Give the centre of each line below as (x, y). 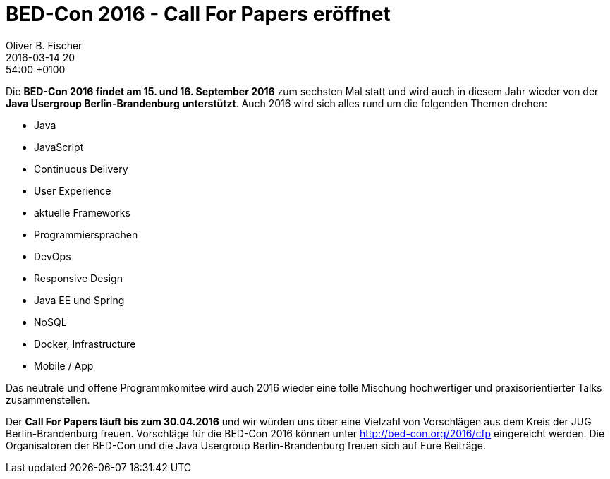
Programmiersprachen (86, 234)
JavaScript (59, 147)
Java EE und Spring (79, 300)
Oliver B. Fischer (44, 45)
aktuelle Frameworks (82, 212)
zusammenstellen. (48, 399)
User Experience (73, 190)
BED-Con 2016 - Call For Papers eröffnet (198, 14)
